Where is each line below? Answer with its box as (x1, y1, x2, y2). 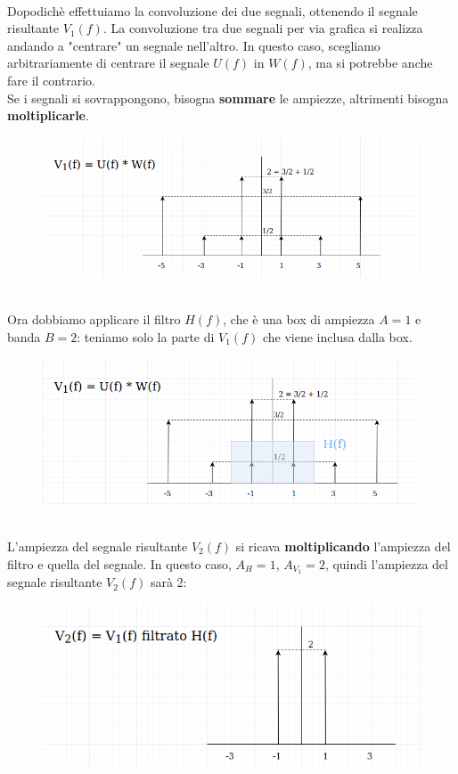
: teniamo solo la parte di (77, 327, 215, 346)
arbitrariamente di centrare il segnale (7, 53, 209, 72)
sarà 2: (150, 573, 187, 591)
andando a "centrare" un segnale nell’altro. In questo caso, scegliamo (7, 36, 380, 54)
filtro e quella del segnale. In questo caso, (7, 554, 232, 573)
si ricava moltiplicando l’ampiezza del (235, 536, 451, 555)
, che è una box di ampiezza (223, 310, 375, 329)
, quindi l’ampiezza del (324, 554, 448, 573)
